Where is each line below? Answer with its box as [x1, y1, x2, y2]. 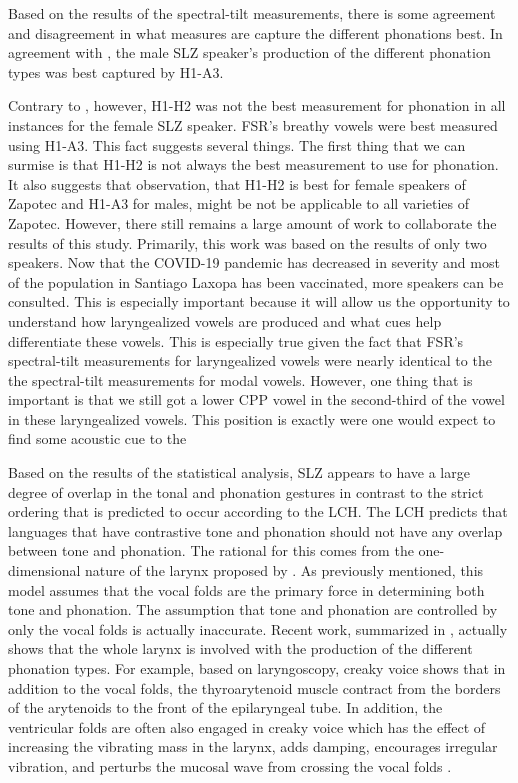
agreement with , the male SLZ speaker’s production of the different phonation [8, 42, 491, 63]
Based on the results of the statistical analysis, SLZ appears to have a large [8, 462, 470, 483]
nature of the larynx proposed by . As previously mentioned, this [85, 560, 484, 581]
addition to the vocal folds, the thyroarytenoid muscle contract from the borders [8, 677, 501, 698]
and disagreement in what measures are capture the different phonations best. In [8, 22, 503, 43]
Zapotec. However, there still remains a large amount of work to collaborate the [8, 212, 497, 233]
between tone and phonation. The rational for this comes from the [8, 540, 414, 561]
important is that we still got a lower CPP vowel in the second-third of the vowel [8, 389, 505, 410]
